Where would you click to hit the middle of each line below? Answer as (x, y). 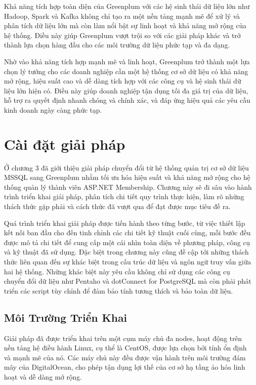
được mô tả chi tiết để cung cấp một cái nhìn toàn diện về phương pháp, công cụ (127, 242)
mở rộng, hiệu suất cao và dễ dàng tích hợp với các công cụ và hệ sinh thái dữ (123, 81)
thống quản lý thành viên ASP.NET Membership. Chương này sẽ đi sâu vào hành (128, 187)
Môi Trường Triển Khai (65, 317)
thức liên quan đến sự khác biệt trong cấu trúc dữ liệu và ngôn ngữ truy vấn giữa (128, 261)
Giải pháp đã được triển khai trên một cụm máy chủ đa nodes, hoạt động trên (123, 338)
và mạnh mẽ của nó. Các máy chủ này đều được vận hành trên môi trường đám (125, 357)
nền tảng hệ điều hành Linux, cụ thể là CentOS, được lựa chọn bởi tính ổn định (126, 348)
